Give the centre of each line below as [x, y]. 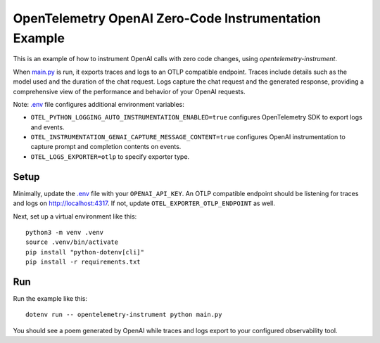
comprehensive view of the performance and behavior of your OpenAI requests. [129, 91]
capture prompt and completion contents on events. [106, 147]
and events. [47, 127]
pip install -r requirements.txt [83, 262]
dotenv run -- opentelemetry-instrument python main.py [124, 315]
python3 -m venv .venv [65, 232]
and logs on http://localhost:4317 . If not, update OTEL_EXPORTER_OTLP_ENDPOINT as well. [144, 203]
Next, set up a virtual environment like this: [75, 216]
